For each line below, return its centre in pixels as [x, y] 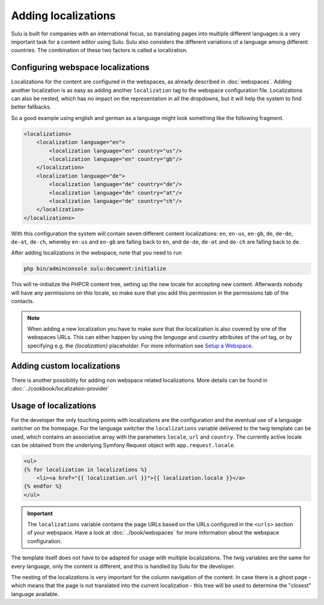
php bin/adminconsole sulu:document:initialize [95, 269]
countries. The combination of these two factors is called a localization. [99, 50]
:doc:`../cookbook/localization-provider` [60, 389]
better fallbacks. [31, 107]
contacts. [23, 301]
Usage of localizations [54, 405]
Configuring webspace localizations [80, 68]
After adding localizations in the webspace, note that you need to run [97, 253]
